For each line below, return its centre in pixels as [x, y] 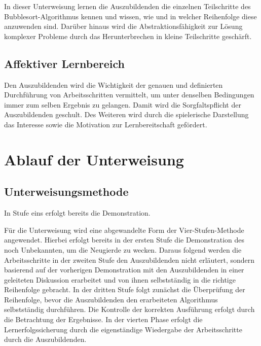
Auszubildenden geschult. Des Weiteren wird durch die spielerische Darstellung [126, 114]
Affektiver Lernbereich [65, 63]
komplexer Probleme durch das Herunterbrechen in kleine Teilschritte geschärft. [128, 36]
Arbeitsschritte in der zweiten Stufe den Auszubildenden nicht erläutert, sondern [129, 259]
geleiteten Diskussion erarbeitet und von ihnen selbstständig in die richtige [120, 279]
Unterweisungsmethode [66, 192]
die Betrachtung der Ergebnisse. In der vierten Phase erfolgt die [103, 319]
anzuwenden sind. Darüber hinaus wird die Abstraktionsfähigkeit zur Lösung [123, 26]
